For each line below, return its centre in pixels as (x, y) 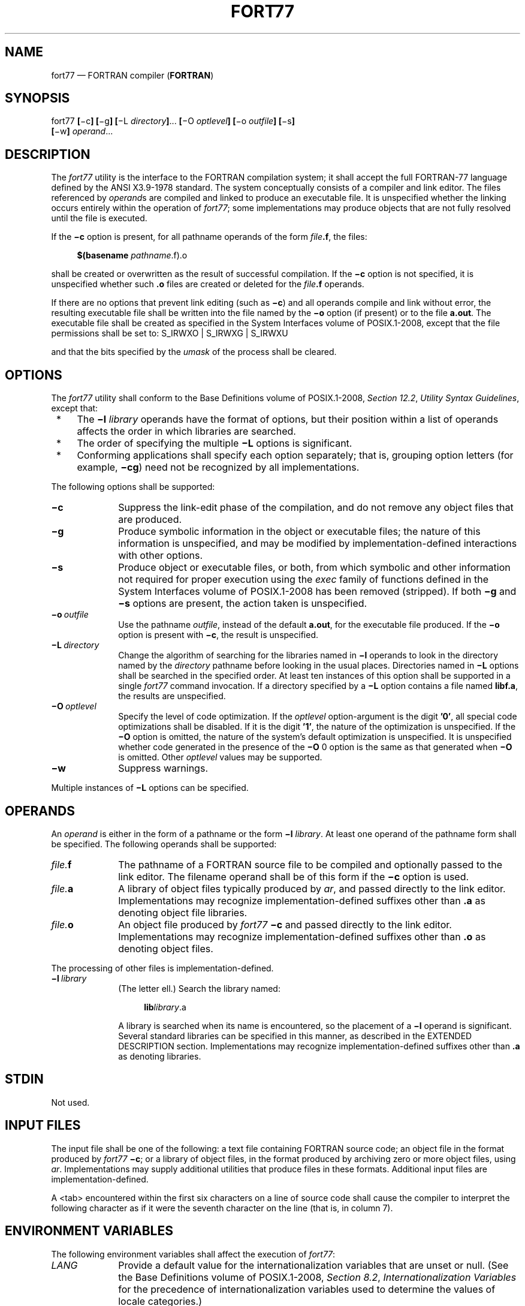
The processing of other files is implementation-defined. (162, 968)
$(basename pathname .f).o (132, 255)
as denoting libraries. (160, 1056)
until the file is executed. (99, 218)
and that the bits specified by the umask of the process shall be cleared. (194, 352)
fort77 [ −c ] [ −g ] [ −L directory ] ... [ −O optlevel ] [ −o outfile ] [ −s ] (173, 121)
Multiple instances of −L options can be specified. (150, 788)
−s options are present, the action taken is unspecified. (243, 604)
